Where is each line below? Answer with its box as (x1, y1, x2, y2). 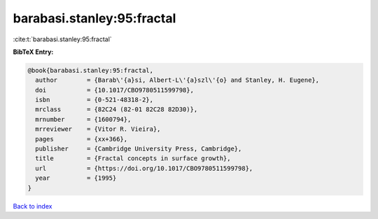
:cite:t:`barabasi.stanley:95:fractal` (13, 35, 112, 43)
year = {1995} (35, 174, 117, 182)
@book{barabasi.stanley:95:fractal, (27, 66, 154, 74)
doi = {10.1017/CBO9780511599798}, (35, 86, 194, 94)
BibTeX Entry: (13, 48, 54, 56)
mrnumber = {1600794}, (35, 115, 132, 123)
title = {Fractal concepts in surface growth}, (35, 155, 231, 162)
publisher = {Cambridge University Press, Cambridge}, (35, 145, 242, 153)
